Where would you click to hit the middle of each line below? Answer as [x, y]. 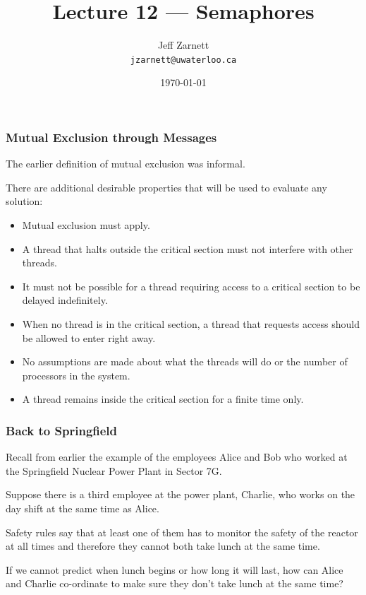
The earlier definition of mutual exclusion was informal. [126, 164]
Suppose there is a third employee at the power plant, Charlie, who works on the [181, 494]
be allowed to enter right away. [89, 337]
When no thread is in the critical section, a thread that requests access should [191, 324]
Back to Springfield [62, 430]
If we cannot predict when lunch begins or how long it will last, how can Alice [175, 569]
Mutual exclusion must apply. [86, 225]
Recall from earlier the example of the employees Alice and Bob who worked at [177, 457]
